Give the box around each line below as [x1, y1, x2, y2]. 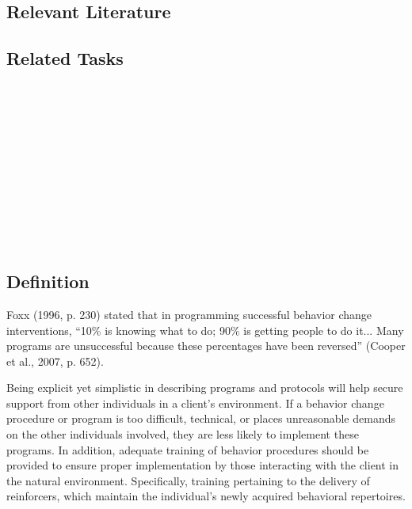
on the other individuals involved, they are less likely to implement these [6, 426, 359, 443]
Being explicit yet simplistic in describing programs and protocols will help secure [6, 379, 403, 396]
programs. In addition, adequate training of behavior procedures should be [6, 441, 369, 458]
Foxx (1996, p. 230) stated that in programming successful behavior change [6, 306, 372, 322]
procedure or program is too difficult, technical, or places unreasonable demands [6, 410, 395, 427]
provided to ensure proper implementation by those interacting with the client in [6, 457, 399, 473]
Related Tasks [6, 46, 124, 70]
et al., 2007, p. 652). [6, 352, 104, 369]
